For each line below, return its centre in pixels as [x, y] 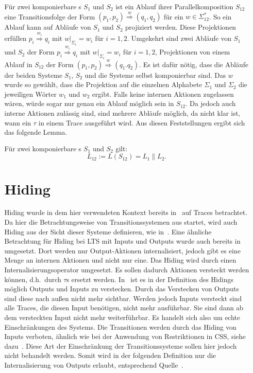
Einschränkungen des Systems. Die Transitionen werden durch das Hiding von [120, 327]
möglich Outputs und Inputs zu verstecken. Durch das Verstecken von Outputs [122, 289]
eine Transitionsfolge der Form [50, 16]
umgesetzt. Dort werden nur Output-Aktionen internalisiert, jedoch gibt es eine [123, 250]
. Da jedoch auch [211, 103]
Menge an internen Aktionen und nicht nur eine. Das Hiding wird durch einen [120, 260]
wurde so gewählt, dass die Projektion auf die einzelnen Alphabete [103, 84]
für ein [174, 16]
